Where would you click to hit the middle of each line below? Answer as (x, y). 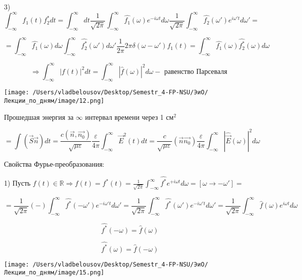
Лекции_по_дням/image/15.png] (54, 273)
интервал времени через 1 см (129, 117)
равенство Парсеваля (196, 72)
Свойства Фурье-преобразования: (54, 163)
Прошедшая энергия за (39, 117)
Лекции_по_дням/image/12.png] (54, 101)
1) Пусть (17, 183)
